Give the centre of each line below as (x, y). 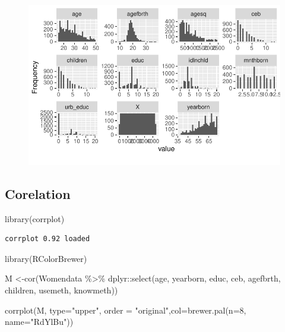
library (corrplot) (35, 218)
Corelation (38, 193)
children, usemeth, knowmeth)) (61, 290)
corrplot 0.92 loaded (47, 239)
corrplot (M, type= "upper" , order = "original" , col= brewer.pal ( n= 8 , (126, 310)
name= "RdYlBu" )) (39, 322)
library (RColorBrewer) (46, 258)
